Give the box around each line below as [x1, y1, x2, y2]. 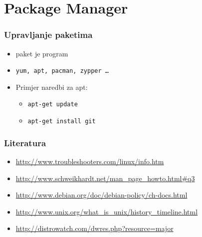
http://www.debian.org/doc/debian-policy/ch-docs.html [15, 190, 188, 200]
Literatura [4, 136, 46, 149]
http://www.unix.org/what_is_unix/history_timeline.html [15, 206, 198, 217]
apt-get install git [27, 118, 96, 125]
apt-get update [27, 101, 78, 108]
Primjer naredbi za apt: [15, 81, 88, 92]
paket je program [15, 48, 68, 58]
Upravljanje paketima [4, 28, 93, 41]
